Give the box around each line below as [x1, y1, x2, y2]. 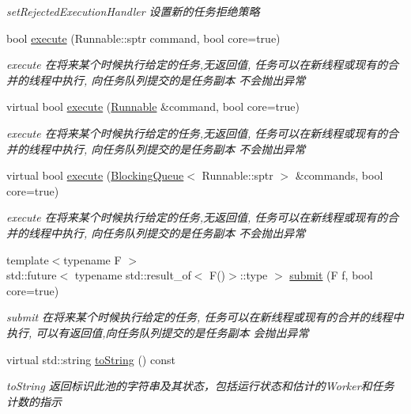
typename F [63, 251, 122, 268]
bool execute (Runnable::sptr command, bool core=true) [6, 29, 281, 46]
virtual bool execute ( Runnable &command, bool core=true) [6, 98, 300, 115]
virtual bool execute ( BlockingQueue [6, 167, 184, 184]
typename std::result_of [74, 267, 191, 283]
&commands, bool [295, 167, 383, 184]
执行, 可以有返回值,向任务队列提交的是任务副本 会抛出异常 [6, 324, 309, 340]
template [6, 251, 49, 268]
